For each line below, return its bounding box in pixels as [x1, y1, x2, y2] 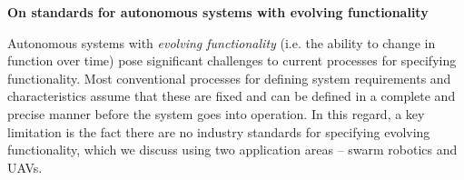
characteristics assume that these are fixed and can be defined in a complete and [7, 86, 456, 105]
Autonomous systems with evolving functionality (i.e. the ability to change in [7, 33, 436, 52]
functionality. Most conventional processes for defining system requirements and [7, 68, 451, 87]
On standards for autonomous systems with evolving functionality [7, 3, 429, 21]
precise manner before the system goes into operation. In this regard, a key [7, 104, 425, 123]
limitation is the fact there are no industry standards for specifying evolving [7, 122, 430, 141]
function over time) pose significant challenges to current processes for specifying [7, 51, 457, 70]
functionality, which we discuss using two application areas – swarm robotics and [7, 140, 458, 159]
